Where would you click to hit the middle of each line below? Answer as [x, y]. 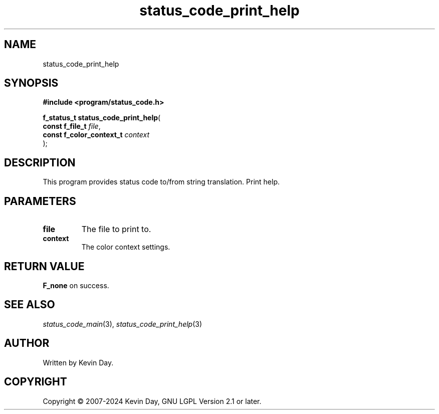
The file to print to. [116, 229]
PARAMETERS [40, 201]
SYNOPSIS [31, 83]
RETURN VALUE [44, 266]
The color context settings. [126, 247]
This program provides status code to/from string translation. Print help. [161, 182]
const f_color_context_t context [96, 135]
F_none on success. [76, 285]
